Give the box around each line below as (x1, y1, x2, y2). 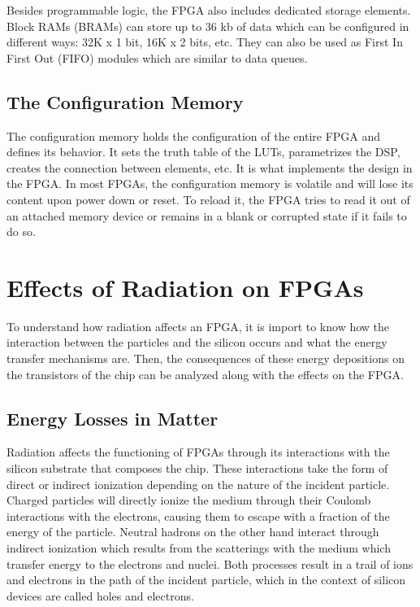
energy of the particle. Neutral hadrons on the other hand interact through (6, 523, 379, 540)
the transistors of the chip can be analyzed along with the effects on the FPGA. (6, 365, 404, 382)
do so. (6, 223, 36, 240)
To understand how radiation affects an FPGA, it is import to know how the (6, 317, 390, 334)
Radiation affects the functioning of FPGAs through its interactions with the (6, 443, 390, 461)
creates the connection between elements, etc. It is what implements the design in (6, 159, 413, 176)
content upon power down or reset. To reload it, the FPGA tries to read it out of (6, 190, 410, 207)
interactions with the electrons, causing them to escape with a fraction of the (6, 507, 390, 524)
